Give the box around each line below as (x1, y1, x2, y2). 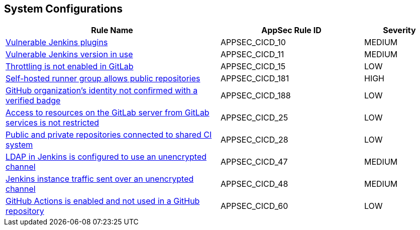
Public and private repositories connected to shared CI (6, 130, 212, 140)
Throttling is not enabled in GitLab (6, 61, 134, 72)
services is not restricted (6, 118, 99, 128)
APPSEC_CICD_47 (221, 157, 288, 167)
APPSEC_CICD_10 (221, 37, 286, 48)
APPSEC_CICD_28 (221, 135, 288, 145)
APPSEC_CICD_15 (221, 61, 286, 72)
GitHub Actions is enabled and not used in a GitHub (6, 196, 200, 206)
